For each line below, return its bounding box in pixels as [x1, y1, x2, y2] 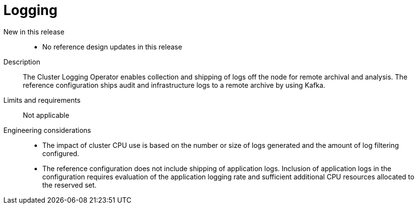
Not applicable [23, 111, 70, 119]
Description [3, 57, 40, 66]
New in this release [3, 27, 65, 36]
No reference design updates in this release [42, 42, 182, 51]
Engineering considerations [3, 126, 91, 134]
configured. [42, 149, 79, 158]
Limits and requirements [3, 96, 81, 104]
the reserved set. [42, 180, 97, 189]
